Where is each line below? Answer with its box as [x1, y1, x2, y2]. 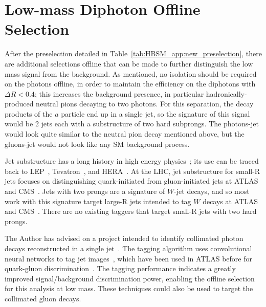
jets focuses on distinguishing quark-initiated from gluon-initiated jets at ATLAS [5, 176, 258, 186]
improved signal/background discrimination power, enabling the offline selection [5, 273, 255, 283]
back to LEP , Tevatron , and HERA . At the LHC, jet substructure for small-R [5, 165, 260, 176]
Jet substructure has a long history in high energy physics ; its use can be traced [5, 156, 259, 166]
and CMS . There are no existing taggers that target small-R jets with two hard [5, 206, 257, 216]
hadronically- [206, 88, 247, 99]
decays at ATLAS [203, 195, 258, 206]
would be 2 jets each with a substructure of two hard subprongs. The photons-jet [5, 118, 259, 129]
